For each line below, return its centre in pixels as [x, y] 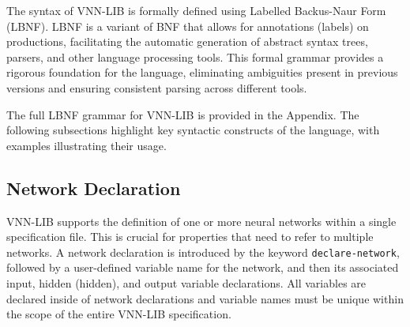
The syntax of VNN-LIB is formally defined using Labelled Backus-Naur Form [196, 10]
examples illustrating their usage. [87, 145]
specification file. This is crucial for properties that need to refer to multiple [190, 237]
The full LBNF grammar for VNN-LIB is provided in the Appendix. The [183, 114]
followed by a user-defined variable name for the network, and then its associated [203, 267]
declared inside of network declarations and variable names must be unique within [205, 298]
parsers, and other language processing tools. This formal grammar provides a [195, 56]
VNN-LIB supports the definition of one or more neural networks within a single [201, 221]
